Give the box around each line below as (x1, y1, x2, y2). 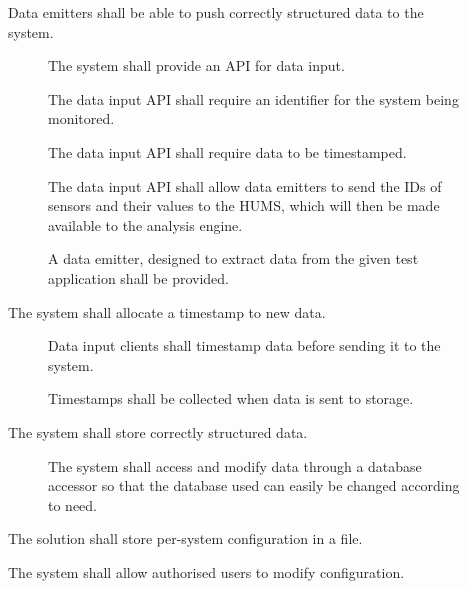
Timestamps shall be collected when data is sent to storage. (48, 388, 414, 409)
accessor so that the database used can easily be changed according (48, 475, 460, 496)
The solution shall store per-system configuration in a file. (8, 528, 363, 549)
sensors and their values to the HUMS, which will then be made (48, 195, 440, 216)
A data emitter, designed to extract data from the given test (48, 248, 419, 269)
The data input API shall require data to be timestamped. (48, 141, 407, 162)
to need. (48, 494, 97, 515)
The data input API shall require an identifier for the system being (48, 88, 459, 109)
